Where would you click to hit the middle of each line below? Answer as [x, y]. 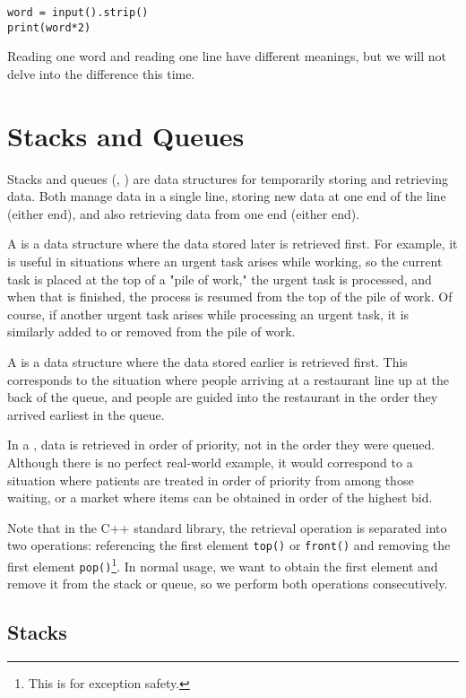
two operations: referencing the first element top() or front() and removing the [229, 545]
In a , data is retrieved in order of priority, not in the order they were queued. [221, 445]
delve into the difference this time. [101, 73]
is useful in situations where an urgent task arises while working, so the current [225, 261]
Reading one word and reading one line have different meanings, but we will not [227, 56]
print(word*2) [49, 27]
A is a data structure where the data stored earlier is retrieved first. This [207, 361]
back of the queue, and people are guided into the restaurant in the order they [223, 397]
